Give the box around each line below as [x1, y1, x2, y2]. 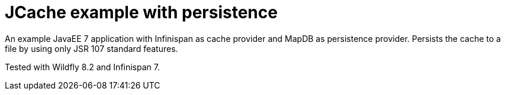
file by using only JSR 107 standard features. [5, 43, 178, 54]
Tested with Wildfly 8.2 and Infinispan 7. [5, 61, 160, 72]
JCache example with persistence [5, 2, 278, 22]
